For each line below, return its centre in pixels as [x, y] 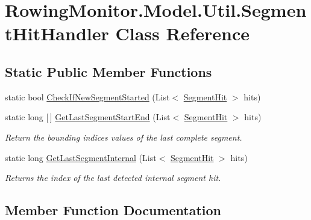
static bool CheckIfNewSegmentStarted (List [87, 96]
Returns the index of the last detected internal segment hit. [113, 178]
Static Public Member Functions [108, 71]
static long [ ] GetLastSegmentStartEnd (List [88, 117]
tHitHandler [57, 33]
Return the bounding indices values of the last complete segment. [124, 137]
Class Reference [182, 33]
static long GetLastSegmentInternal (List [81, 157]
